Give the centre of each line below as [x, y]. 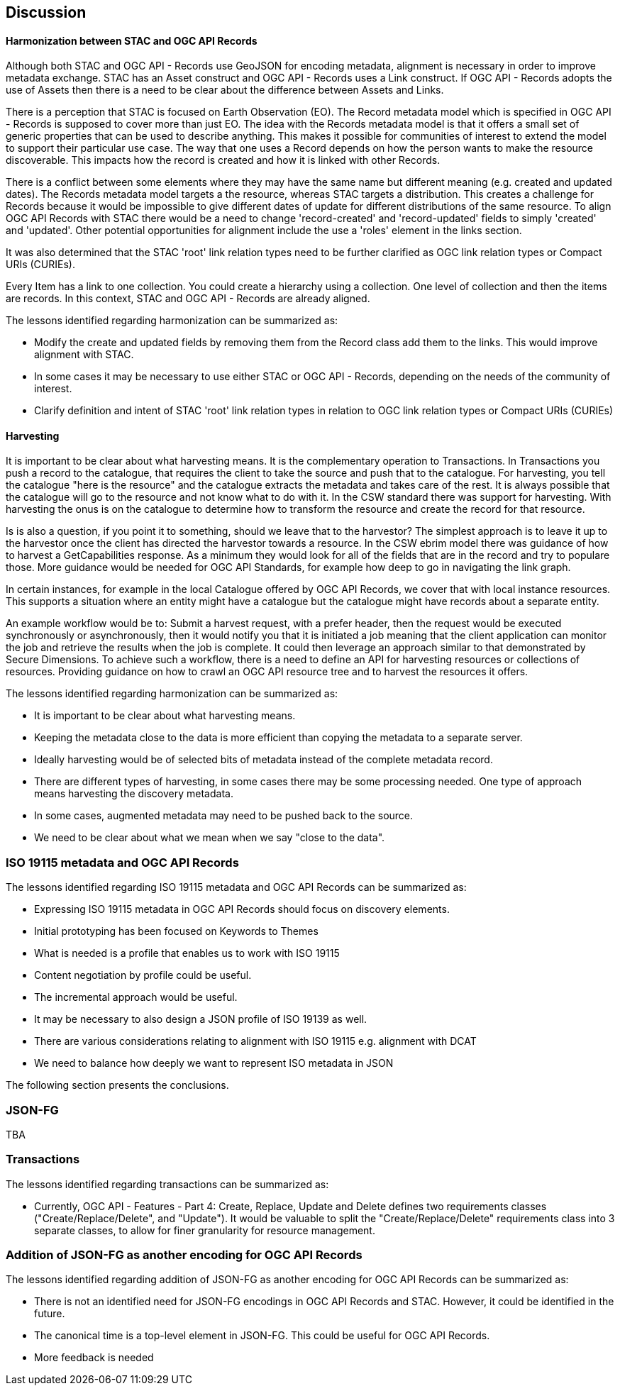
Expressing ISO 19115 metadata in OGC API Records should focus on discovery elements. [242, 909]
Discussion [46, 12]
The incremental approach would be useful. [136, 997]
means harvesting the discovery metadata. [134, 794]
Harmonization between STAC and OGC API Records [132, 40]
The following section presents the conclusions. [117, 1085]
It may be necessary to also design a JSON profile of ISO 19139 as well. [201, 1019]
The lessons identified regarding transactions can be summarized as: [167, 1184]
